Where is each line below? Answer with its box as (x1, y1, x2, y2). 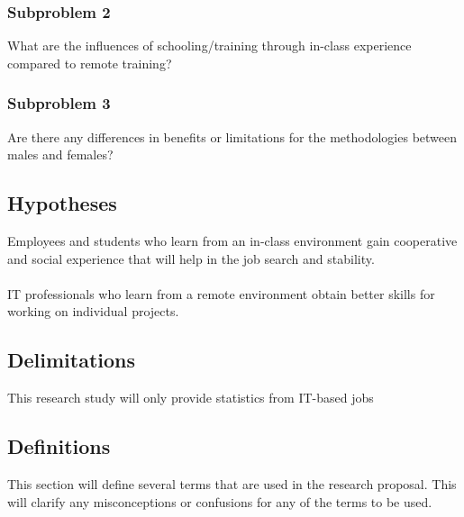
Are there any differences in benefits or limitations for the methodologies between (7, 127, 458, 146)
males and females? (7, 145, 114, 164)
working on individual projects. (7, 302, 179, 321)
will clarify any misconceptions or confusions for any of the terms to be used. (7, 492, 432, 511)
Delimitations (7, 346, 136, 374)
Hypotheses (7, 189, 117, 217)
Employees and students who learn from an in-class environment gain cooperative (7, 231, 458, 250)
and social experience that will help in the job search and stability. (7, 249, 375, 268)
